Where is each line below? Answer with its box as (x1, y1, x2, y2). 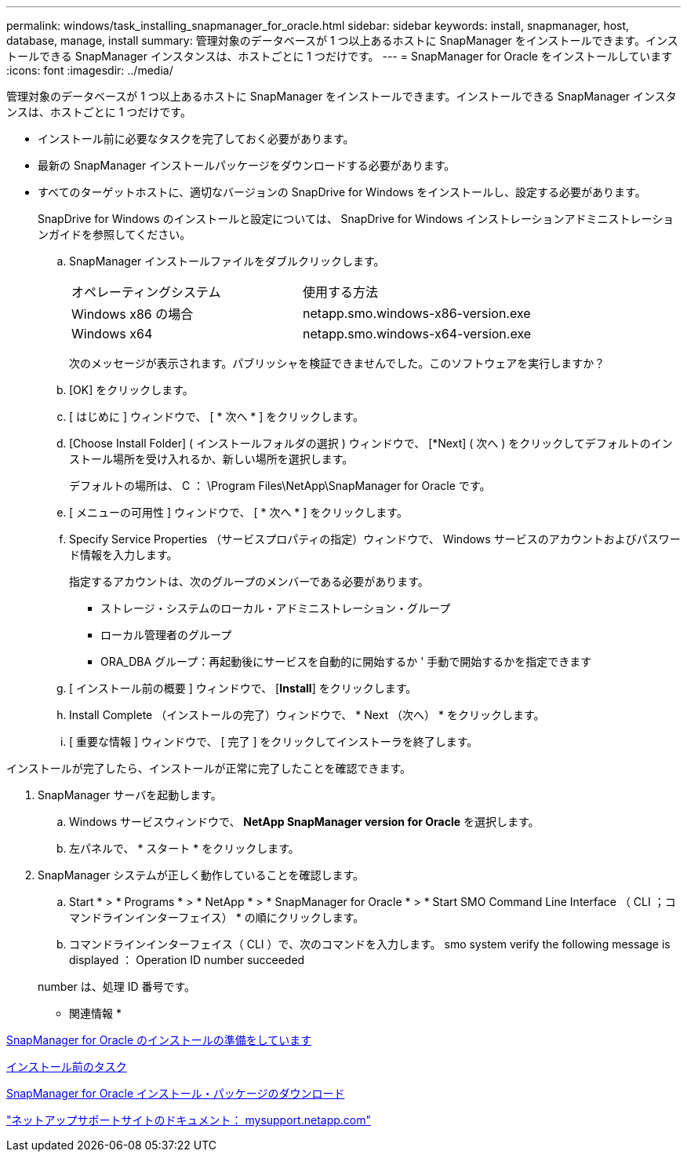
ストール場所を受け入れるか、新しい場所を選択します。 (69, 452, 354, 466)
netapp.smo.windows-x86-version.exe (303, 305, 531, 321)
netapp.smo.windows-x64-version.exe (303, 326, 532, 342)
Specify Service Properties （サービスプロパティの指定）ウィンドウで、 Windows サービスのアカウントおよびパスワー (69, 532, 681, 546)
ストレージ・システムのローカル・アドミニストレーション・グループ (100, 601, 451, 615)
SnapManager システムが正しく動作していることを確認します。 (38, 868, 365, 882)
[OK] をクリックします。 (69, 383, 194, 396)
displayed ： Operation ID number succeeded (69, 953, 305, 966)
